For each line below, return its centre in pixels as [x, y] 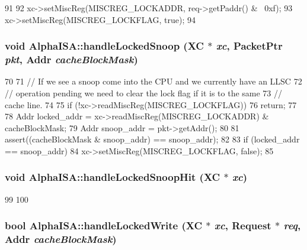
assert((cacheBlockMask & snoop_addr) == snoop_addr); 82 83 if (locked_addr [152, 139]
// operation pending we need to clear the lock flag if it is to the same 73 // [144, 92]
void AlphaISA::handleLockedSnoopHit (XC [113, 177]
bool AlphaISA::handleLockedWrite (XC [104, 225]
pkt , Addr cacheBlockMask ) [71, 59]
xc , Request [243, 225]
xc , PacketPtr [249, 46]
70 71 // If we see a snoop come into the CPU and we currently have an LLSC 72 [153, 81]
